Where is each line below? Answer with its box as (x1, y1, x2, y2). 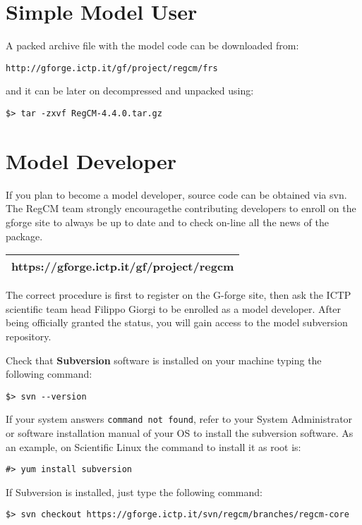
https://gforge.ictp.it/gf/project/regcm (11, 258, 234, 275)
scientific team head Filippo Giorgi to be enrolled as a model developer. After (6, 301, 342, 316)
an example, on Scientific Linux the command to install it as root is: (6, 439, 301, 454)
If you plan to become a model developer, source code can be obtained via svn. (6, 187, 347, 202)
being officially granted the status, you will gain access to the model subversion (6, 315, 348, 330)
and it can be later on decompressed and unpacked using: (6, 83, 254, 98)
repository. (6, 328, 52, 343)
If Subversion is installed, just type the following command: (6, 484, 263, 499)
